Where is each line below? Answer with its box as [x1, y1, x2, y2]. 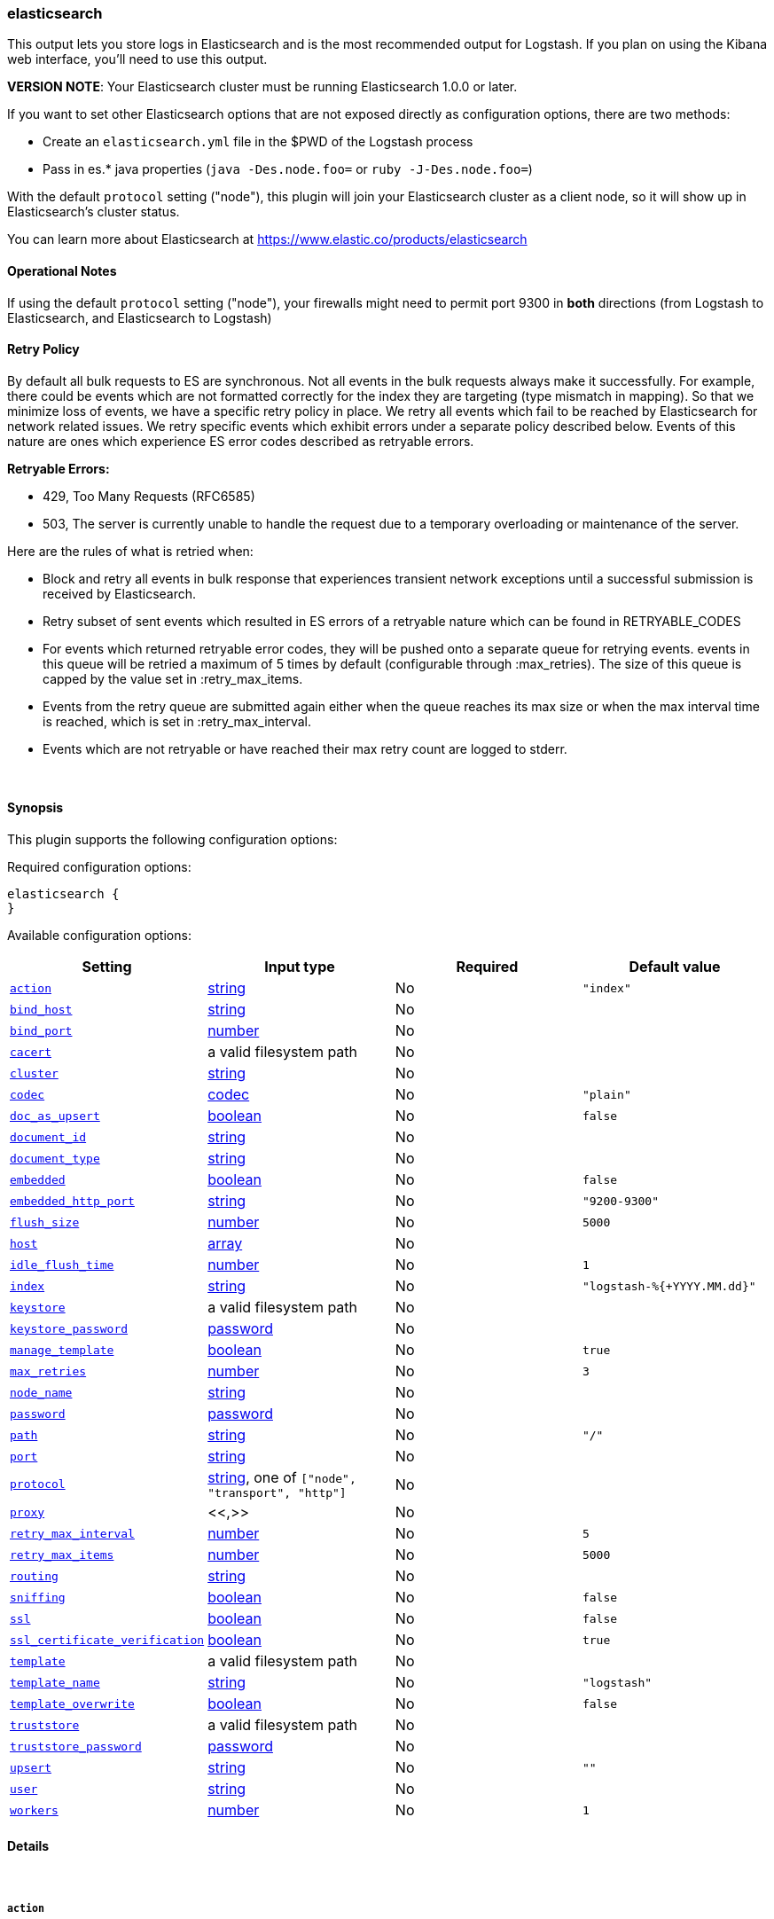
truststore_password [10, 1739, 142, 1753]
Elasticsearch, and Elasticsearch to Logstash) [7, 309, 272, 325]
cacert [10, 1045, 51, 1059]
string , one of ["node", [207, 1469, 356, 1487]
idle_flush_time [10, 1257, 114, 1272]
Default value [629, 958, 721, 976]
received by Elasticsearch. [43, 585, 197, 601]
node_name [10, 1385, 73, 1399]
